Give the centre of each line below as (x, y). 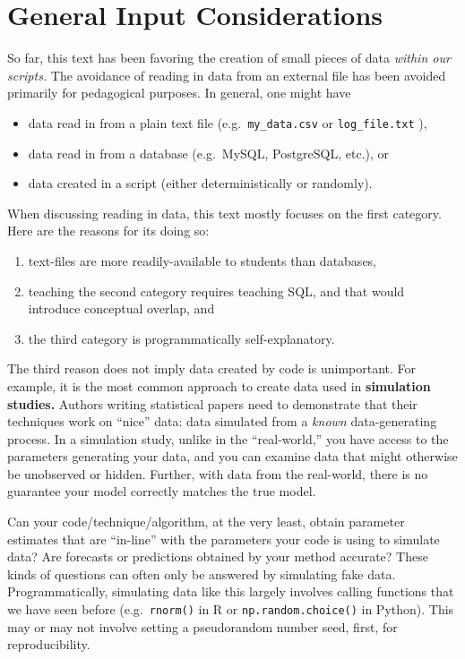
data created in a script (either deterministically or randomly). (200, 183)
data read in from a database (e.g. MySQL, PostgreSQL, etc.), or (209, 153)
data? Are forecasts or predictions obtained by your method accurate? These (218, 556)
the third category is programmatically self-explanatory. (181, 338)
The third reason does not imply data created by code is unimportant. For (212, 368)
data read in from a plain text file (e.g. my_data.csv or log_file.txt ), (228, 122)
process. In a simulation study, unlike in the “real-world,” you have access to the (228, 438)
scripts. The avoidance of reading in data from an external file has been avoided (227, 75)
